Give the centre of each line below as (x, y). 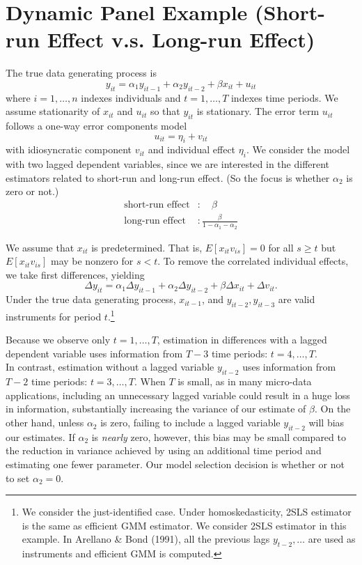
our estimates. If (40, 436)
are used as (332, 539)
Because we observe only (58, 340)
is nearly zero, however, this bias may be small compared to (219, 436)
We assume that (40, 247)
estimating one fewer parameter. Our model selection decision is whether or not (175, 464)
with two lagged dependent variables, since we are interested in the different (168, 164)
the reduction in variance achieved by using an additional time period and (164, 450)
